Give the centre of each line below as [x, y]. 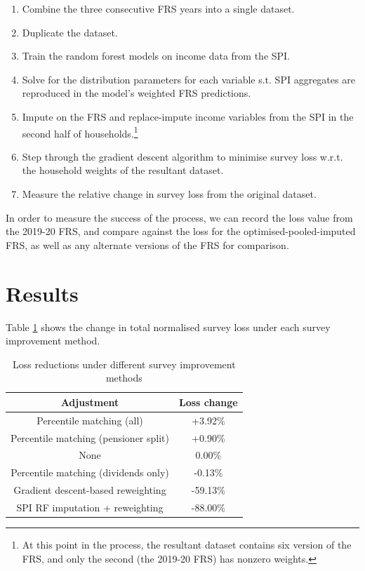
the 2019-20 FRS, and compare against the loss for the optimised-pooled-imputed [181, 231]
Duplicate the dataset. [70, 32]
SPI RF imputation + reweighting [90, 507]
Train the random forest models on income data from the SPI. [156, 56]
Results [42, 293]
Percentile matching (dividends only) [90, 472]
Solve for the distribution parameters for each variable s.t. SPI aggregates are [188, 79]
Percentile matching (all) [90, 420]
